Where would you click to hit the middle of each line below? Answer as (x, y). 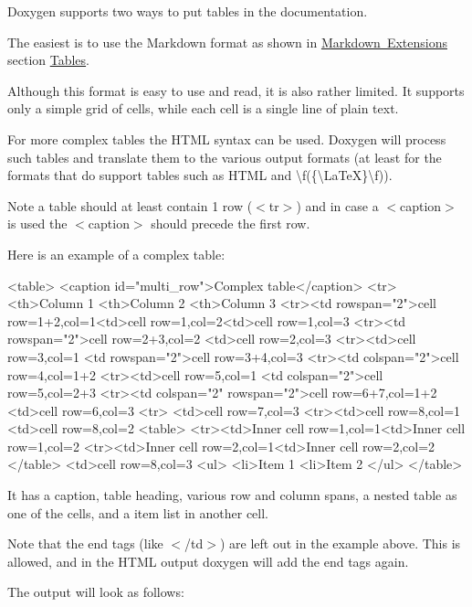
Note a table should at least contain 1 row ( (130, 205)
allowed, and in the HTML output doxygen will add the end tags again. (208, 561)
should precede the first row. (231, 224)
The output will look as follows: (96, 592)
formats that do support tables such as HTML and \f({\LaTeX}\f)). (200, 175)
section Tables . (48, 60)
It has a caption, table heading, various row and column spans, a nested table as (232, 495)
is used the (37, 224)
